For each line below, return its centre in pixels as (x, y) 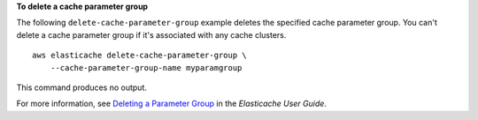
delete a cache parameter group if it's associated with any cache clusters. (151, 34)
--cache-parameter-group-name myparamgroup (146, 67)
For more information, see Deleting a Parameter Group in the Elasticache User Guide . (172, 104)
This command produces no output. (82, 87)
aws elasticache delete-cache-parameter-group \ (139, 56)
